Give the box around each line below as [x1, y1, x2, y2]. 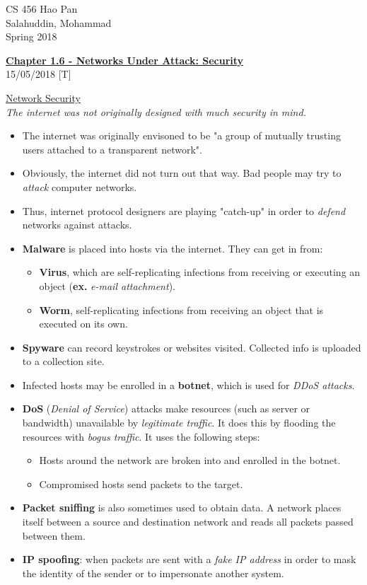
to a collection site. [22, 354, 105, 369]
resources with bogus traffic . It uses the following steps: [22, 429, 260, 444]
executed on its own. [39, 316, 128, 331]
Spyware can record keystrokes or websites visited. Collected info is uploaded [22, 340, 361, 354]
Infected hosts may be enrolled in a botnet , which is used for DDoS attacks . [22, 377, 355, 392]
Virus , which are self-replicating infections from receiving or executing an [39, 265, 361, 279]
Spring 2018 [6, 29, 57, 44]
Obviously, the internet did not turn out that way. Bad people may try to [22, 166, 342, 180]
